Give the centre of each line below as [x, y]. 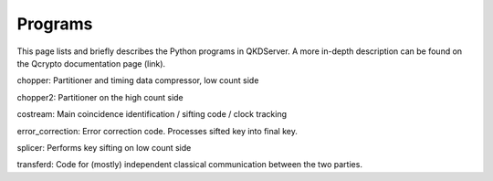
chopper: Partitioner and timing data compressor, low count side [138, 80]
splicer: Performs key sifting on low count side [104, 147]
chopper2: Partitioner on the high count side [100, 97]
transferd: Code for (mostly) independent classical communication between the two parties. [189, 165]
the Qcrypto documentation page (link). [91, 63]
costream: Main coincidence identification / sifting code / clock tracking [152, 114]
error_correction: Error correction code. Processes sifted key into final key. [157, 131]
